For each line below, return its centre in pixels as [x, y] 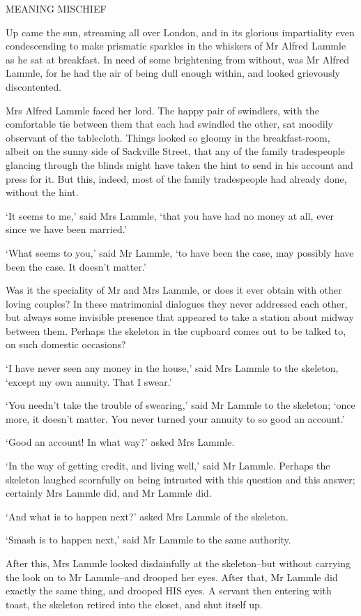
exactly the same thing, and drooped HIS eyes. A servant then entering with [169, 591]
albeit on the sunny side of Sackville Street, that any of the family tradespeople [175, 151]
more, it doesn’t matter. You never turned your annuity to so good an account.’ [175, 418]
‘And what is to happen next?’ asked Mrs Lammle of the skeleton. [147, 516]
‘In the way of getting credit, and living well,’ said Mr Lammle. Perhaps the [168, 466]
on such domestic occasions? [66, 344]
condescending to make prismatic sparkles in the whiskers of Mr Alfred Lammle [176, 46]
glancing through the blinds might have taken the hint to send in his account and [179, 164]
